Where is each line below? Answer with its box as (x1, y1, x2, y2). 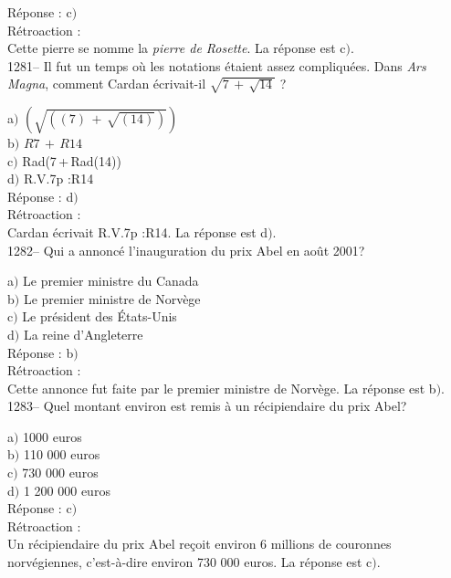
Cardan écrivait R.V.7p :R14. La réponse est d (7, 222, 268, 241)
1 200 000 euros (23, 480, 110, 499)
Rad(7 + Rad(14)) (22, 151, 121, 170)
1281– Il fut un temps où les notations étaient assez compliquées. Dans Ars (7, 56, 426, 75)
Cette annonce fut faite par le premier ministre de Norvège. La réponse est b (7, 378, 436, 397)
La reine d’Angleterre (23, 324, 143, 343)
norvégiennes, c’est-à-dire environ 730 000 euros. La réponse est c (7, 552, 372, 572)
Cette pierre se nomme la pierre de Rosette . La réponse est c (7, 38, 346, 58)
